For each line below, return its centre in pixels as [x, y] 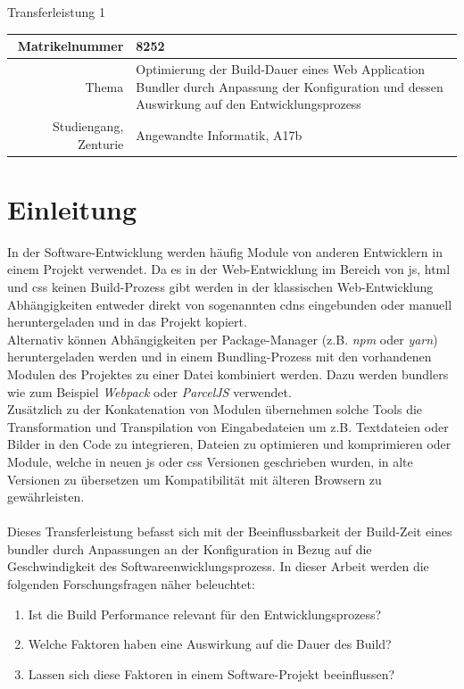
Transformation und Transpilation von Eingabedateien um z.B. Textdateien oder [228, 426]
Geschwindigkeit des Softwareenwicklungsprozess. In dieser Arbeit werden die [218, 566]
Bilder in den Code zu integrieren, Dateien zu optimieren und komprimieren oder [229, 444]
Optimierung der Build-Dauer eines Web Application [281, 68]
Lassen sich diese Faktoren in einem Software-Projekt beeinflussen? [211, 673]
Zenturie [101, 143]
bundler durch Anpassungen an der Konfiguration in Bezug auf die [190, 548]
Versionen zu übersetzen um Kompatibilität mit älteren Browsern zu [195, 479]
